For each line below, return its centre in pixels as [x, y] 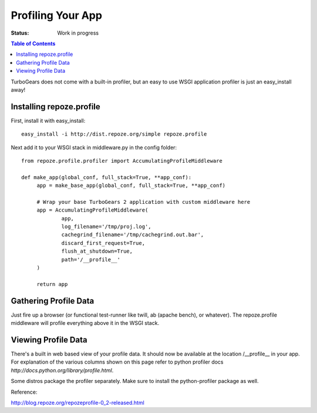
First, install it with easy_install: [48, 120]
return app [52, 284]
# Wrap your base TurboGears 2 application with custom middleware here [144, 202]
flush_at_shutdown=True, [97, 251]
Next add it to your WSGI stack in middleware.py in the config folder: [94, 147]
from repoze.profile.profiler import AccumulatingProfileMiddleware [122, 161]
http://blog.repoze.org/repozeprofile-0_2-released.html [78, 402]
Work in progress [78, 33]
